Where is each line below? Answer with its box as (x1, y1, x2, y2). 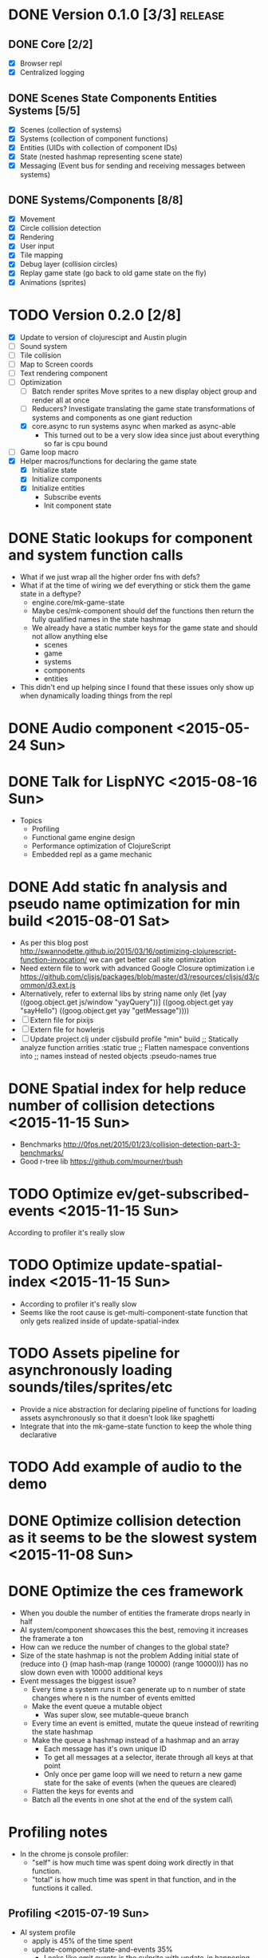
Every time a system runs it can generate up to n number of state (31, 1685, 246, 1694)
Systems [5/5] (8, 104, 81, 117)
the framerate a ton (19, 1634, 84, 1643)
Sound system (19, 341, 68, 351)
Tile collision (19, 350, 61, 360)
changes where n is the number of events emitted (31, 1693, 195, 1702)
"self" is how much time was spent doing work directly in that (31, 1858, 234, 1868)
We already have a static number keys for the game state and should (31, 623, 258, 632)
